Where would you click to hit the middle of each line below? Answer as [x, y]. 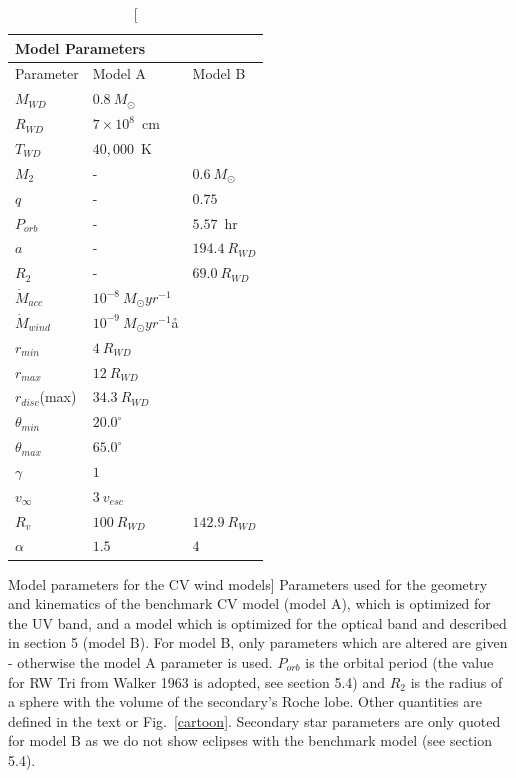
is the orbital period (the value [399, 661]
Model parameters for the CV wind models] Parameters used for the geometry [248, 583]
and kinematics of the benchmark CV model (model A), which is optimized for [249, 603]
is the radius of [456, 681]
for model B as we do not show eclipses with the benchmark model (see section [250, 740]
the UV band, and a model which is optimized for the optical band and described [257, 622]
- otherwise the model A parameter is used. [140, 661]
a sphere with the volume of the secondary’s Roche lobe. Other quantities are [245, 701]
